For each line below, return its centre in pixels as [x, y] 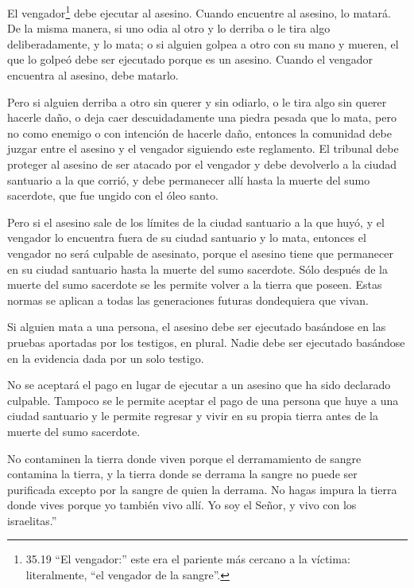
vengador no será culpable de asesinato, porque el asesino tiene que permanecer [200, 253]
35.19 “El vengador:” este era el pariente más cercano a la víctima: [188, 559]
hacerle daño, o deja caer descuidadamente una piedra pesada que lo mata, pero [202, 117]
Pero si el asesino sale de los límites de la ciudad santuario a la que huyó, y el [196, 222]
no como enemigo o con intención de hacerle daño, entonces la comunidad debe [199, 132]
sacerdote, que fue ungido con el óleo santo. [113, 195]
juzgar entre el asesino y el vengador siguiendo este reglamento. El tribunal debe [203, 148]
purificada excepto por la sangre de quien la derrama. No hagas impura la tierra [202, 489]
